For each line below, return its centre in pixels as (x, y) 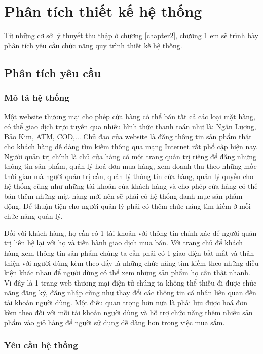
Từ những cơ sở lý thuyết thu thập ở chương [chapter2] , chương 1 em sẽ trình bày (131, 35)
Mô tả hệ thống (37, 98)
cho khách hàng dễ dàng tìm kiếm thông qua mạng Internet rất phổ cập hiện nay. (131, 146)
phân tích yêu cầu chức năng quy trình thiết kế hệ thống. (93, 45)
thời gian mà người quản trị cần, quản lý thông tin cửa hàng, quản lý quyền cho (129, 176)
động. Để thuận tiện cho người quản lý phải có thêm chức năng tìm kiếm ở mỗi (127, 206)
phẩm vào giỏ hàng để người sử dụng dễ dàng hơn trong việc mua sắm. (115, 322)
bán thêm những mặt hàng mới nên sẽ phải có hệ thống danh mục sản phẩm (123, 196)
